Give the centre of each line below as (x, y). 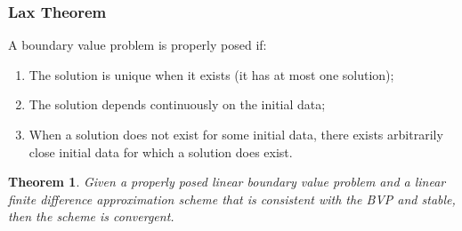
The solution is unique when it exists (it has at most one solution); (211, 74)
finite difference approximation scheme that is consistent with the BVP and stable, (232, 199)
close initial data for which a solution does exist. (161, 151)
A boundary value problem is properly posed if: (138, 45)
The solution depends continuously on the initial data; (177, 104)
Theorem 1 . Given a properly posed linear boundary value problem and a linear (227, 182)
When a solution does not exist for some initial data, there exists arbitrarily (236, 134)
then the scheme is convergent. (91, 216)
